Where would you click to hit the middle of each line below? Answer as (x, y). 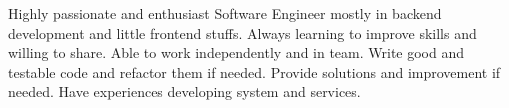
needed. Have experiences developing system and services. (184, 91)
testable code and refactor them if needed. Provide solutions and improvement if (254, 71)
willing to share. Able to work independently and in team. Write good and (236, 52)
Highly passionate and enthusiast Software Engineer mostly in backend (225, 13)
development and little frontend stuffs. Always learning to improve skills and (242, 32)
